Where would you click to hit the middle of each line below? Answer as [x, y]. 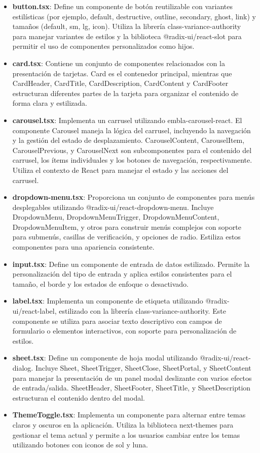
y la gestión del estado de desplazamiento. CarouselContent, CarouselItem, [128, 140]
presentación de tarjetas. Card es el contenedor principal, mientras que [122, 73]
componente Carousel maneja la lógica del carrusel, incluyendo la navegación [132, 130]
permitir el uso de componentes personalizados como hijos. [103, 46]
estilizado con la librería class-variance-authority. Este [142, 311]
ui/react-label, [34, 311]
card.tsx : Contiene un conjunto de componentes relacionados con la [119, 63]
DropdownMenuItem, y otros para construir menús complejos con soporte [127, 226]
